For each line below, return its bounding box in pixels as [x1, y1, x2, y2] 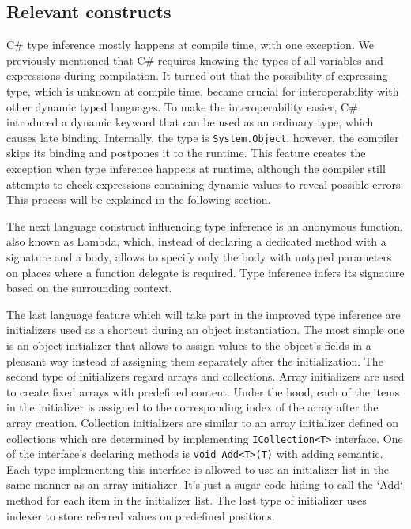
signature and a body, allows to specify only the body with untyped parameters [6, 248, 392, 264]
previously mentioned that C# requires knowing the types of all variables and [6, 51, 383, 68]
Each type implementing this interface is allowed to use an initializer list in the [6, 460, 389, 477]
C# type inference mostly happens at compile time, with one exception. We [6, 36, 374, 53]
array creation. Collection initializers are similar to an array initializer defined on [6, 414, 398, 430]
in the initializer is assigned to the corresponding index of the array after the [6, 399, 379, 415]
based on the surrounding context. [6, 280, 172, 296]
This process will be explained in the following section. [6, 191, 271, 208]
